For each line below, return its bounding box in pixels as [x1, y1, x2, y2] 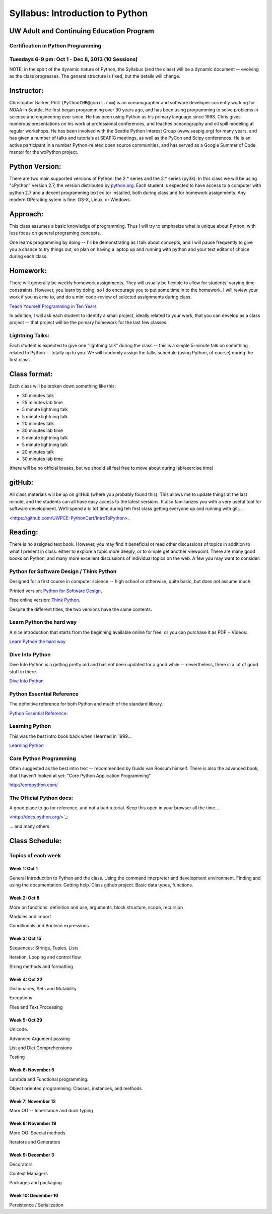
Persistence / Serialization [9, 1202, 64, 1208]
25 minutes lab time [22, 399, 63, 405]
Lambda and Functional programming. [9, 1076, 89, 1082]
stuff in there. [9, 668, 37, 675]
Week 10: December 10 [9, 1192, 58, 1199]
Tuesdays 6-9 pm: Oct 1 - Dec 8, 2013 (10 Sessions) [9, 55, 138, 62]
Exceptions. [9, 995, 34, 1001]
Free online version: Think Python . [9, 597, 81, 603]
